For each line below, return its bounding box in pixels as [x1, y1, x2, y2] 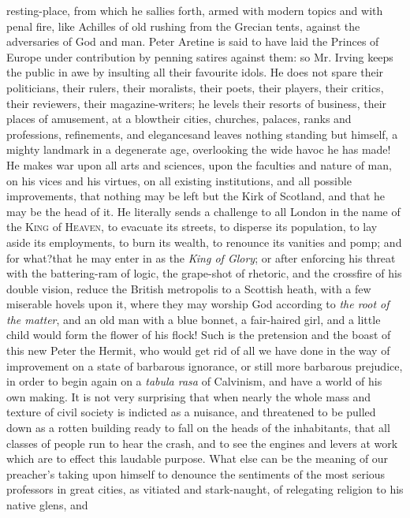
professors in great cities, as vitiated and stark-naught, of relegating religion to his [6, 481, 404, 498]
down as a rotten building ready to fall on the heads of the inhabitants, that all [6, 419, 390, 436]
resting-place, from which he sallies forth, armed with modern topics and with [6, 2, 383, 18]
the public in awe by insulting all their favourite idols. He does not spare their [6, 64, 384, 80]
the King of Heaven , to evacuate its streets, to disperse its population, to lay [6, 218, 378, 235]
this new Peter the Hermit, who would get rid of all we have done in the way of [6, 342, 390, 359]
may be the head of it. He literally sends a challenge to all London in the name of [6, 203, 401, 219]
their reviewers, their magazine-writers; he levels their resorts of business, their [6, 95, 387, 111]
